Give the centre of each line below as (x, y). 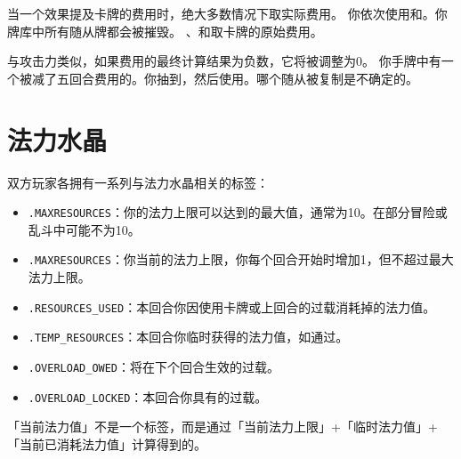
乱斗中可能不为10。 (84, 229)
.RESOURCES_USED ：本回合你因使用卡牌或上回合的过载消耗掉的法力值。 (232, 306)
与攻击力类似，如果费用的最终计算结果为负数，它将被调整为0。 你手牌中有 (224, 61)
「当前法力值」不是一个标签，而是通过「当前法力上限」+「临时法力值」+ (222, 427)
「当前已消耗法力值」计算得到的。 (107, 443)
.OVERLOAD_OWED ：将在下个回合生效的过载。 (154, 366)
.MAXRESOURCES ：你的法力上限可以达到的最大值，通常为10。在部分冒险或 (238, 212)
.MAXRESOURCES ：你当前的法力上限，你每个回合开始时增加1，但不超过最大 (241, 259)
